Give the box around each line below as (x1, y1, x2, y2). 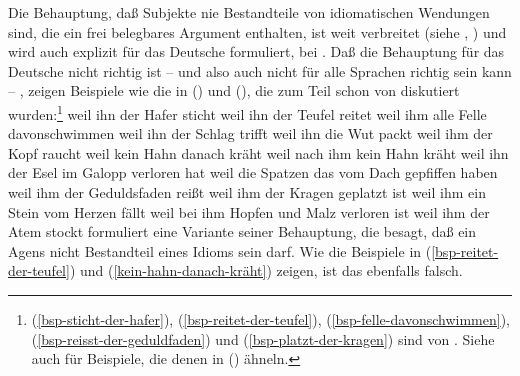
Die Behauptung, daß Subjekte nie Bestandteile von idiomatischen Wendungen (8, 2, 490, 22)
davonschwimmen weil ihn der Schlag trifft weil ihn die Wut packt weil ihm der (8, 123, 493, 144)
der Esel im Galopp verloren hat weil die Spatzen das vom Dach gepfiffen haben (8, 162, 498, 183)
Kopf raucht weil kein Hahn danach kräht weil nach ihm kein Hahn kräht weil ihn (8, 142, 509, 163)
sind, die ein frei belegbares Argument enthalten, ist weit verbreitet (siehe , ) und (8, 21, 507, 42)
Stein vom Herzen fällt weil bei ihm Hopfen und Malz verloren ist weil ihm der (8, 201, 490, 222)
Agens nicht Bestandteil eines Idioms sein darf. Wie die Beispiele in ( (8, 240, 432, 261)
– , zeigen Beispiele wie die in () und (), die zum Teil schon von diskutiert (8, 80, 460, 101)
